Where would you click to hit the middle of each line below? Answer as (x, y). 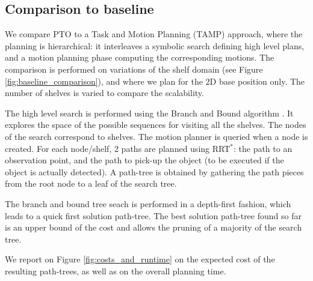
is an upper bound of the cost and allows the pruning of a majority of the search (153, 227)
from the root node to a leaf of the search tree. (91, 183)
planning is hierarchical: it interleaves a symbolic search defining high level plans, (155, 45)
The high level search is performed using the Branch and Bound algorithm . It (149, 113)
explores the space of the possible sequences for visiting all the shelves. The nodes (156, 125)
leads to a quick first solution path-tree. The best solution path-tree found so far (153, 215)
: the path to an (263, 148)
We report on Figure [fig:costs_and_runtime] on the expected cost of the (140, 259)
